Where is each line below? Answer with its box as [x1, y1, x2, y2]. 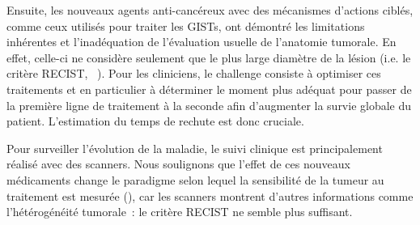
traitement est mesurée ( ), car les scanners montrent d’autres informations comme [6, 187, 414, 204]
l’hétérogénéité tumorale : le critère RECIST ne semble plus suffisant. [6, 203, 353, 220]
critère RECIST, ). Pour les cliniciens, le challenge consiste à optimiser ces [6, 65, 381, 82]
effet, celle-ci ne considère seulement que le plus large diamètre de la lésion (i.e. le [6, 49, 411, 66]
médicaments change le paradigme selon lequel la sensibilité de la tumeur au [6, 171, 384, 188]
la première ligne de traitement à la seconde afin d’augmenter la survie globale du [6, 96, 412, 113]
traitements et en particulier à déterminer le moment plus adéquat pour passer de [6, 80, 412, 97]
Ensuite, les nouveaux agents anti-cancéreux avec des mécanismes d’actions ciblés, [6, 2, 414, 18]
